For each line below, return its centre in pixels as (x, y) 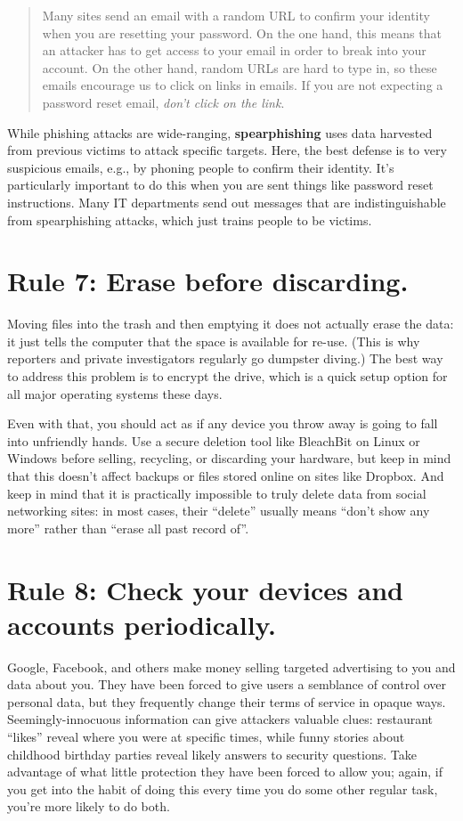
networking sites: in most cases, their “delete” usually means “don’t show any (219, 511)
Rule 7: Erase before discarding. (208, 281)
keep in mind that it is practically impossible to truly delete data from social (217, 493)
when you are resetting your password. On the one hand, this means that (242, 33)
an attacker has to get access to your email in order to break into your (234, 50)
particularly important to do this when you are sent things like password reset (220, 185)
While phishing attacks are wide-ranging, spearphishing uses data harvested (220, 132)
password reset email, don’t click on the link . (163, 102)
